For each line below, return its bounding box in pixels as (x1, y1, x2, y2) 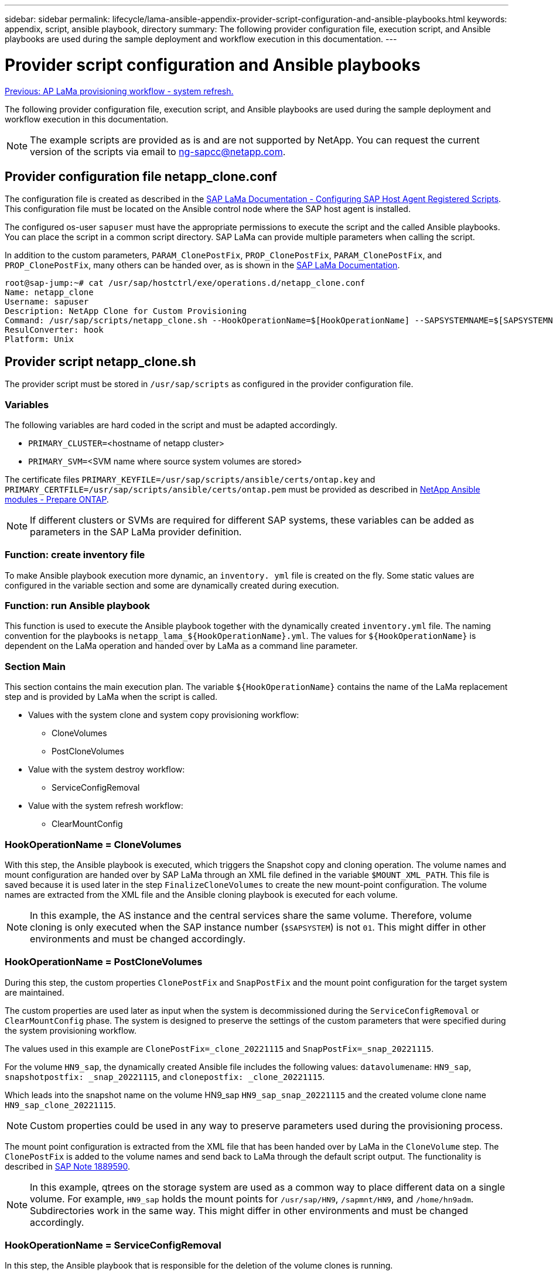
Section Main (5, 660, 66, 672)
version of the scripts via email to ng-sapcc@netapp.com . (30, 145, 286, 158)
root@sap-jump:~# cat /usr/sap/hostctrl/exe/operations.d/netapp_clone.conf (5, 278, 366, 288)
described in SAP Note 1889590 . (5, 1161, 130, 1171)
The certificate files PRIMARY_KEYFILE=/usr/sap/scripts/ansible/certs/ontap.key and (5, 474, 376, 484)
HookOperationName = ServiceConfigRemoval (5, 1239, 221, 1252)
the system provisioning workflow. (5, 1025, 136, 1035)
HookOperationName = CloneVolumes (5, 838, 182, 850)
